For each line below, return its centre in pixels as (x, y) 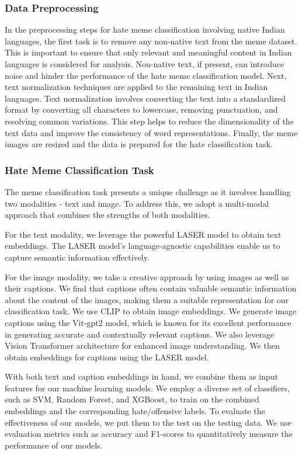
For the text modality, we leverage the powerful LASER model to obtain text (143, 234)
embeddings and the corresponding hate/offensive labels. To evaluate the (135, 411)
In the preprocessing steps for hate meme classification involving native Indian (145, 29)
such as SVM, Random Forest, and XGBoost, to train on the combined (132, 399)
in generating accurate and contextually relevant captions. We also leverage (140, 334)
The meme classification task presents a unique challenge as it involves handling (148, 191)
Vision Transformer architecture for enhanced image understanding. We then (142, 345)
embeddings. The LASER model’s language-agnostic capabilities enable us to (143, 246)
